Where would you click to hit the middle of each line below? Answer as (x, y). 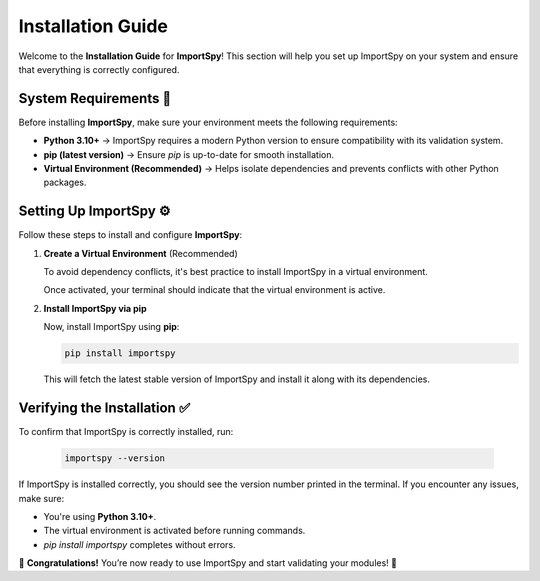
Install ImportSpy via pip (95, 308)
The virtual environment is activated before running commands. (174, 531)
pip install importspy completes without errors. (139, 544)
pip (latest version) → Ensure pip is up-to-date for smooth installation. (189, 154)
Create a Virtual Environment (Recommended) (141, 253)
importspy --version (114, 458)
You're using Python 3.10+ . (100, 516)
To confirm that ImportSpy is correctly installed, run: (126, 432)
